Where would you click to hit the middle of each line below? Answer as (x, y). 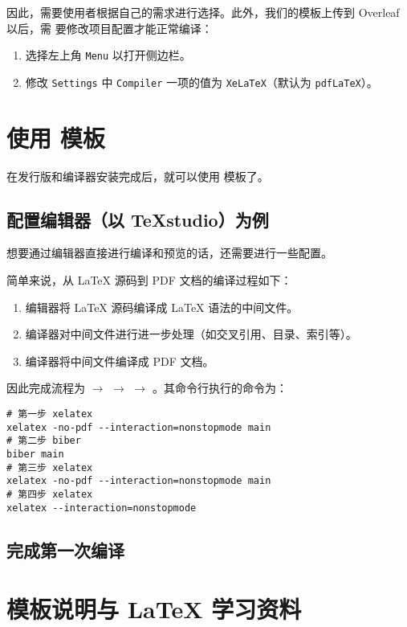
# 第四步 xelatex (50, 494)
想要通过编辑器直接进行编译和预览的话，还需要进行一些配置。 (169, 253)
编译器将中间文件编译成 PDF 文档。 (120, 361)
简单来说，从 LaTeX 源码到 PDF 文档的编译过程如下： (149, 280)
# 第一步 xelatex (50, 414)
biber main (35, 454)
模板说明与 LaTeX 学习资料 (154, 609)
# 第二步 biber (44, 441)
